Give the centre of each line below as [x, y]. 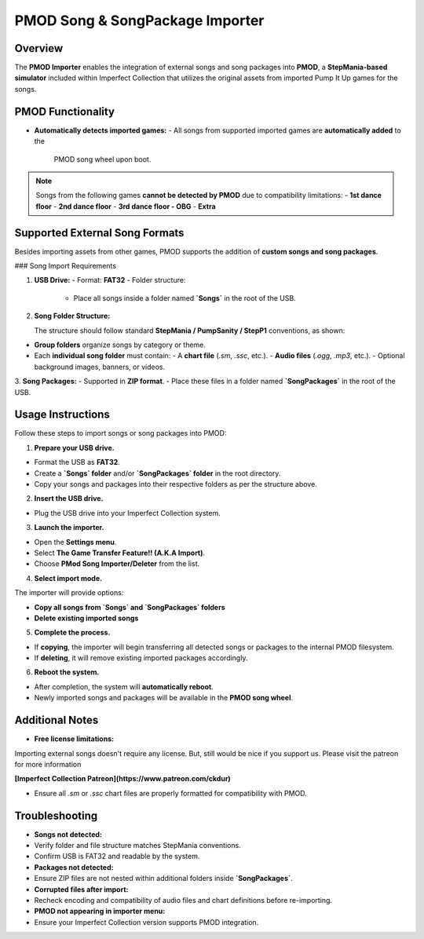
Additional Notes [57, 720]
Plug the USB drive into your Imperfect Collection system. [127, 513]
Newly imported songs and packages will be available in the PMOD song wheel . [164, 698]
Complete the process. [72, 633]
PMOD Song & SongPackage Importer [139, 20]
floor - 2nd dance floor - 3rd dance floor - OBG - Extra [126, 206]
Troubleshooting [56, 815]
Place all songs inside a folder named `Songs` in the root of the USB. [185, 298]
